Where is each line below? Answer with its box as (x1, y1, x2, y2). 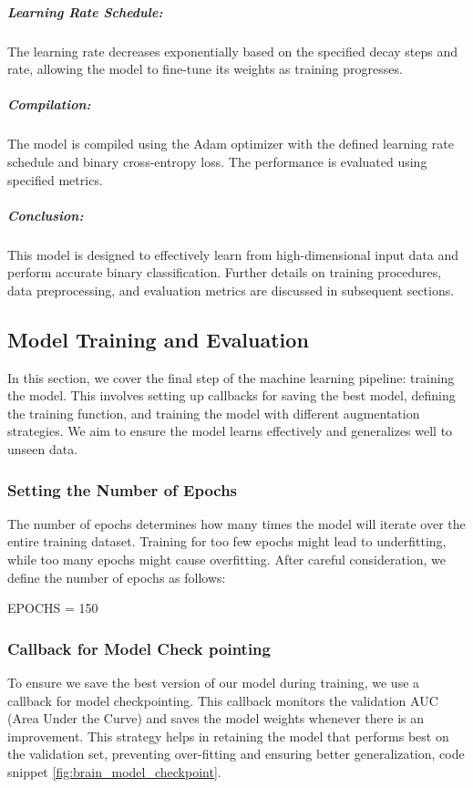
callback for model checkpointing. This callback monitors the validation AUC (7, 690, 438, 710)
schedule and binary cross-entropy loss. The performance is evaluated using (7, 151, 427, 171)
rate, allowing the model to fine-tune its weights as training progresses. (7, 59, 403, 78)
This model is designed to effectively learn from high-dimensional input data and (7, 244, 459, 264)
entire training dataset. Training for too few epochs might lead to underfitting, (7, 532, 447, 551)
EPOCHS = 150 (7, 598, 98, 617)
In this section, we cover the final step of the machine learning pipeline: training (7, 368, 455, 387)
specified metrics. (7, 170, 103, 189)
